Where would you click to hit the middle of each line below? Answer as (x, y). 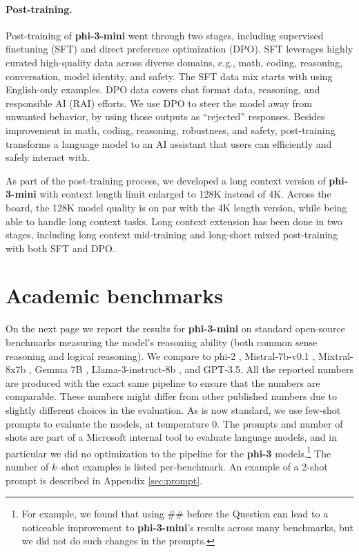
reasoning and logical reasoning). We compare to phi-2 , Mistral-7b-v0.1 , (161, 355)
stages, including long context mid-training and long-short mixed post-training (172, 235)
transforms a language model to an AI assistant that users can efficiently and (169, 143)
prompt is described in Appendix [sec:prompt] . (104, 480)
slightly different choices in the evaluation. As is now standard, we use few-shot (173, 409)
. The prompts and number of (280, 423)
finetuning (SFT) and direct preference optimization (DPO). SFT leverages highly (179, 49)
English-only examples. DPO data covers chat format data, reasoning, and (163, 89)
